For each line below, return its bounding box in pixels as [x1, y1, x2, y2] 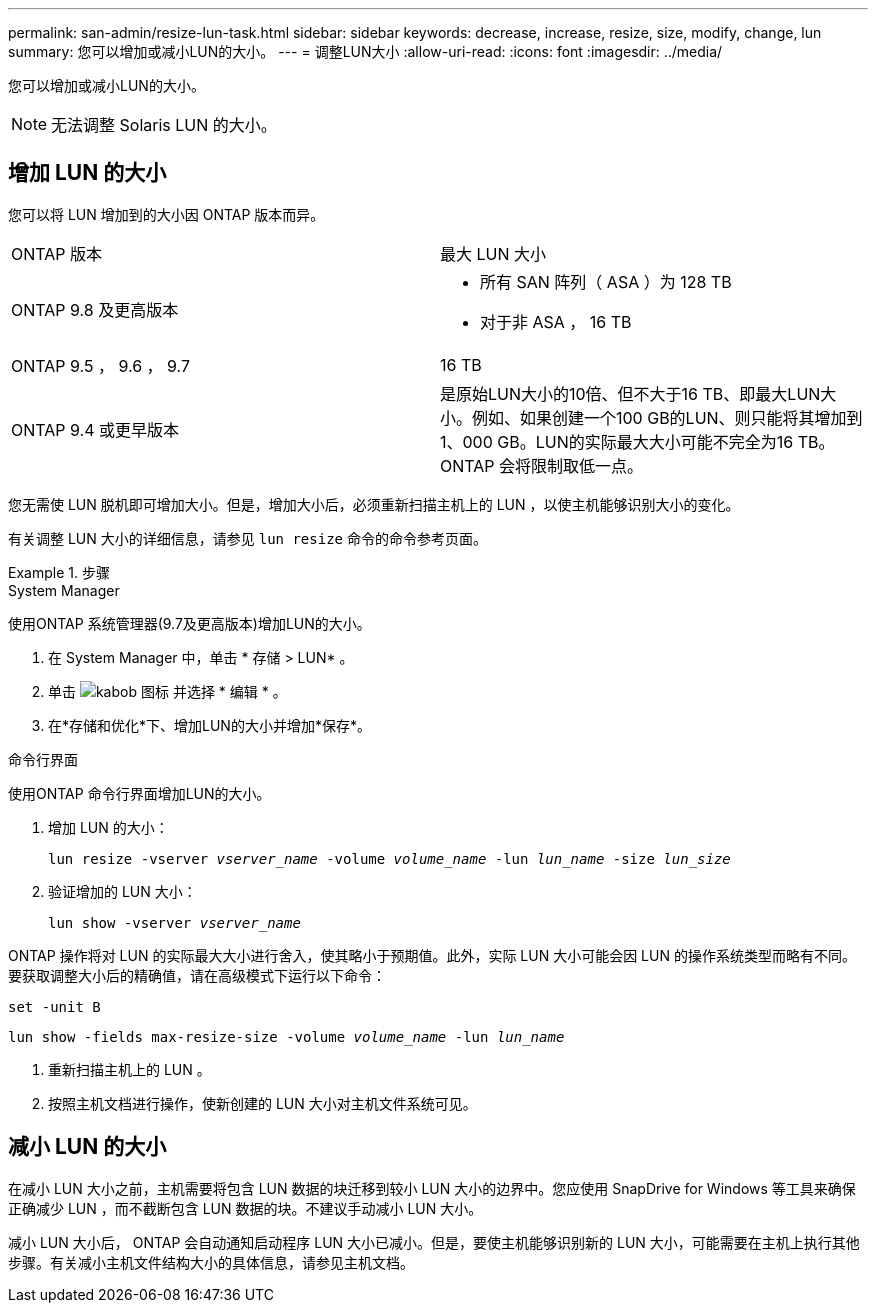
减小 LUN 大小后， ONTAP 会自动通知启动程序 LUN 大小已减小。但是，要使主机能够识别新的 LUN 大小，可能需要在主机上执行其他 [8, 1233, 860, 1251]
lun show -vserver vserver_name [48, 914, 301, 931]
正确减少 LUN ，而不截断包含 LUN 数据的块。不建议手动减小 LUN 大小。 [8, 1199, 483, 1217]
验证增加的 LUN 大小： [48, 882, 197, 900]
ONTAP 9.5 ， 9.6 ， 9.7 [11, 355, 191, 376]
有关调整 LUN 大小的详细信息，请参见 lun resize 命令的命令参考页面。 [8, 529, 487, 547]
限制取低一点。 [531, 455, 644, 476]
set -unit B [8, 998, 101, 1015]
